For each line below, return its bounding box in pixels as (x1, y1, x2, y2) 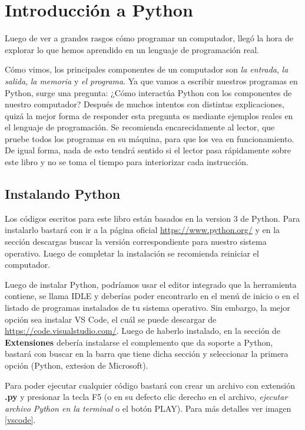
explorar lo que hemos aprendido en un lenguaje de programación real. (5, 43, 260, 55)
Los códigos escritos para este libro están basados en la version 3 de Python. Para (5, 212, 300, 224)
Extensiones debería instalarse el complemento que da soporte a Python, (5, 336, 273, 348)
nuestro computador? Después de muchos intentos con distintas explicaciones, (5, 98, 284, 110)
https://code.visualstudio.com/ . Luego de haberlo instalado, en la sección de (5, 324, 281, 337)
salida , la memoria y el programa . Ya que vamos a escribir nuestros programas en (5, 74, 298, 87)
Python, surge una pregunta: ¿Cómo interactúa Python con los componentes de (5, 86, 292, 99)
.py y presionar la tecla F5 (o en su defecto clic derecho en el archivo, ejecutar (5, 390, 288, 403)
